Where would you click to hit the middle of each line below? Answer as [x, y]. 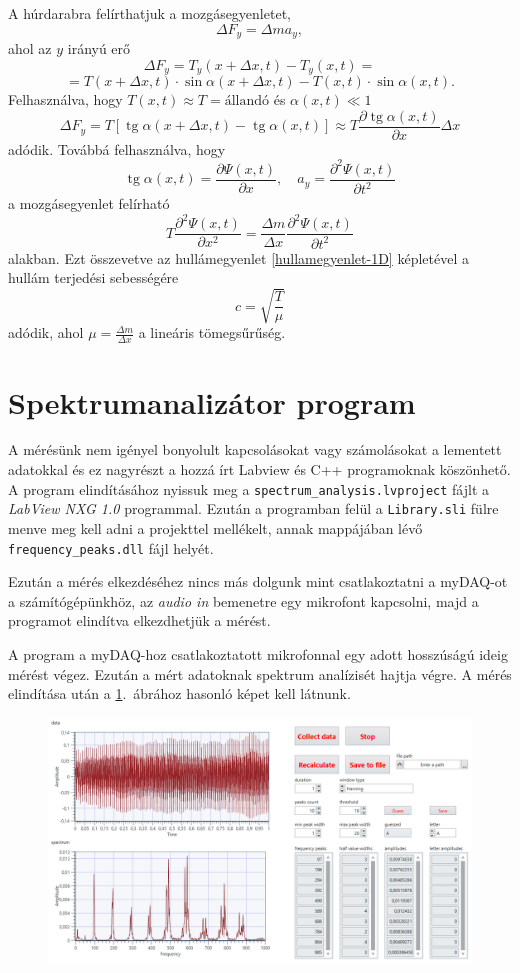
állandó [247, 101]
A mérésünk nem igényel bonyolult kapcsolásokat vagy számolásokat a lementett [255, 449]
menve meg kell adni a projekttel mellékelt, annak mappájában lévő [215, 527]
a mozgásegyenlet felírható [89, 203]
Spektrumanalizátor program [212, 401]
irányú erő [99, 48]
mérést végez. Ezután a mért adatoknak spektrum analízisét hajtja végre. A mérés [260, 673]
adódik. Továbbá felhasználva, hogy [117, 148]
